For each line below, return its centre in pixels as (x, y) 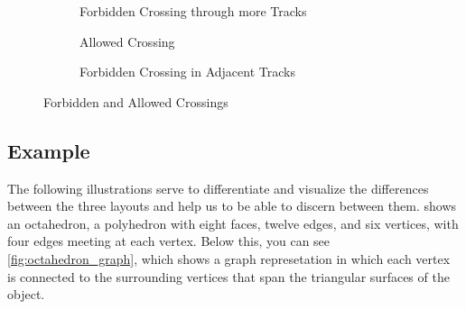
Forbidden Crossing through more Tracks (193, 11)
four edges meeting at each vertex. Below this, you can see (169, 241)
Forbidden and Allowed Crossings (136, 101)
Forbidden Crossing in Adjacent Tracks (187, 72)
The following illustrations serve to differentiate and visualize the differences (218, 188)
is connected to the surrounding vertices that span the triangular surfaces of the (228, 276)
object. (26, 294)
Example (49, 150)
